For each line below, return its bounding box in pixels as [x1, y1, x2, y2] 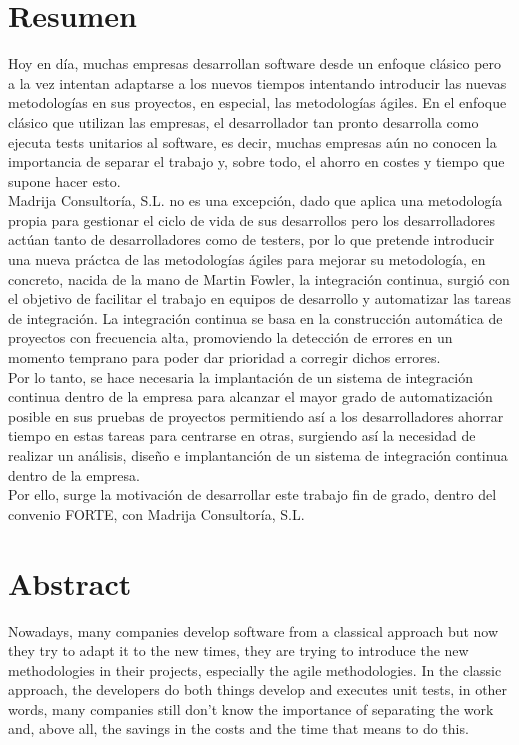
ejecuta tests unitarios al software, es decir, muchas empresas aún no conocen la [8, 131, 497, 152]
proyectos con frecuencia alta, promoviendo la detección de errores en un [8, 327, 453, 348]
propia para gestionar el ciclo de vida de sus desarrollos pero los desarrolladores [8, 209, 496, 230]
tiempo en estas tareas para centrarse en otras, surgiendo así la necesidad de [8, 425, 476, 446]
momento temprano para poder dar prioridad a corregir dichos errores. [8, 347, 441, 368]
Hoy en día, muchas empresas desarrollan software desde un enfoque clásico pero [8, 53, 502, 74]
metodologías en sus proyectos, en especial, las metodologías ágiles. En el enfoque [8, 92, 507, 113]
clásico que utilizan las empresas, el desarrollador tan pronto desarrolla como [8, 111, 479, 132]
